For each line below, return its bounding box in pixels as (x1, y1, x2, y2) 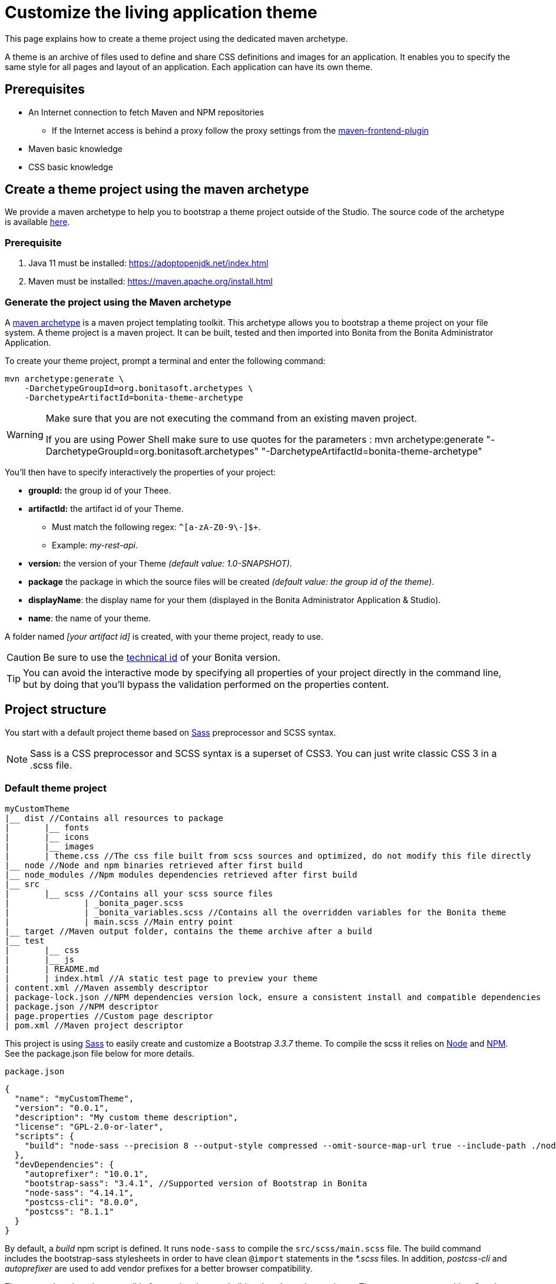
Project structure (5, 702, 107, 717)
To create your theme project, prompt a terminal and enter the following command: (5, 355, 326, 366)
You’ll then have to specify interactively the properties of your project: (5, 466, 276, 477)
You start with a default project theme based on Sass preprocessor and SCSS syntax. (5, 727, 336, 737)
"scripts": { (14, 1131, 75, 1141)
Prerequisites (5, 82, 85, 97)
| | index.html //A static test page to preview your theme (5, 973, 318, 983)
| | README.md (5, 964, 100, 974)
